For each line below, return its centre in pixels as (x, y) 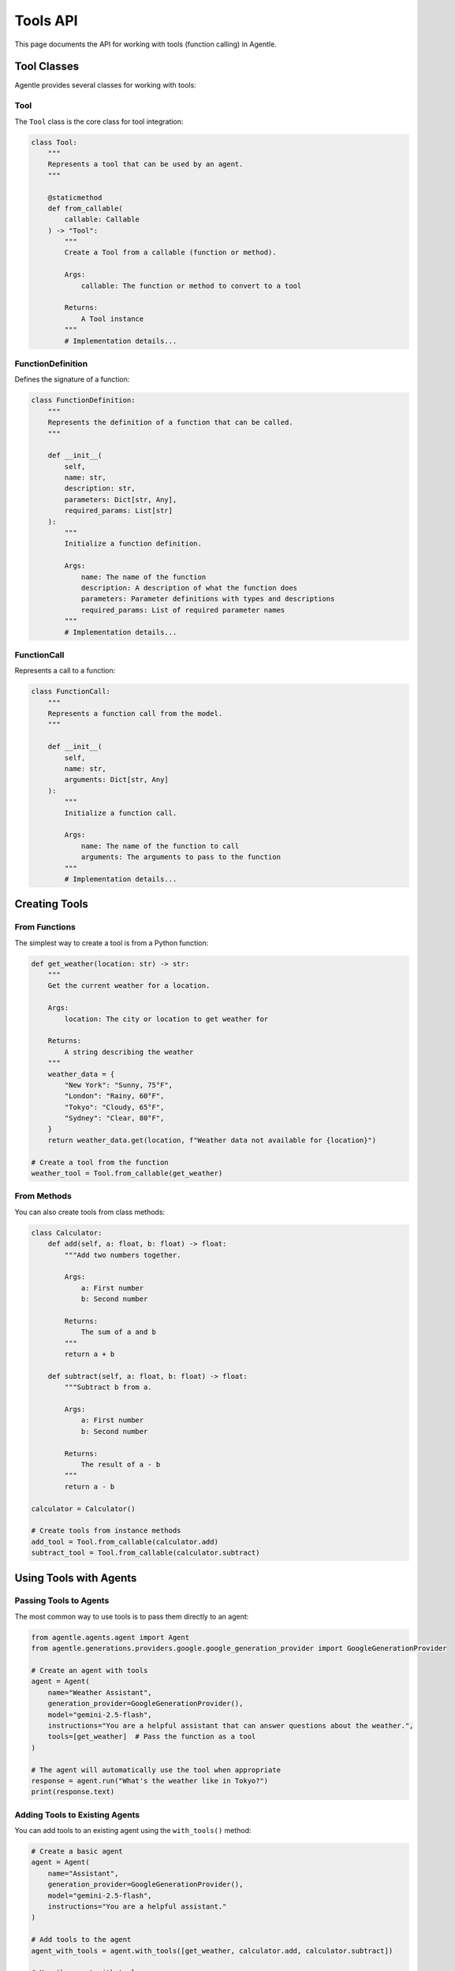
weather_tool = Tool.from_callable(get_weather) (127, 1174)
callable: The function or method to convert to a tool (191, 285)
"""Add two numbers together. (123, 1255)
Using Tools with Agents (76, 1578)
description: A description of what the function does (189, 588)
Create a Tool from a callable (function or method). (170, 253)
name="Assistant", (83, 1873)
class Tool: (54, 142)
